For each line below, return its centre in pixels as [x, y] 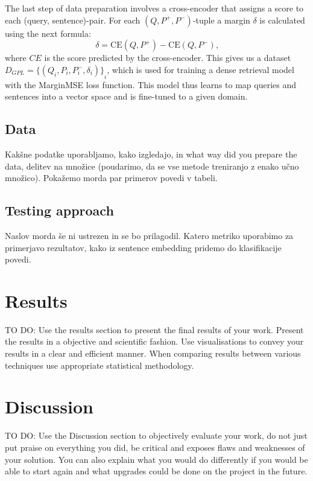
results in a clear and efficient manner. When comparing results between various [153, 353]
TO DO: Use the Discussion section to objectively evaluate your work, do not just [156, 435]
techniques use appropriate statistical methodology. [100, 365]
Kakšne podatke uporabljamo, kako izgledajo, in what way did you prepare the [151, 154]
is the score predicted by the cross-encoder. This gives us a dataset [168, 58]
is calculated [282, 20]
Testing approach [59, 210]
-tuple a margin [221, 20]
